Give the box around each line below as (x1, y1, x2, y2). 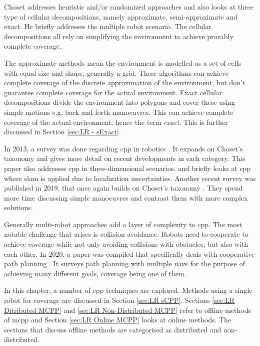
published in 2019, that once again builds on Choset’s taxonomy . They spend (4, 183, 243, 193)
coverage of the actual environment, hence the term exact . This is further (4, 116, 228, 127)
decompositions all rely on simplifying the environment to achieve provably (4, 31, 233, 41)
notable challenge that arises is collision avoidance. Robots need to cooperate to (4, 229, 248, 239)
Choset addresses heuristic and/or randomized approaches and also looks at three (4, 2, 253, 12)
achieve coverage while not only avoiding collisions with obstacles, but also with (4, 239, 248, 249)
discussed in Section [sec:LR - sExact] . (4, 126, 121, 137)
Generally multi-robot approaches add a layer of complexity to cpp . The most (4, 219, 242, 229)
